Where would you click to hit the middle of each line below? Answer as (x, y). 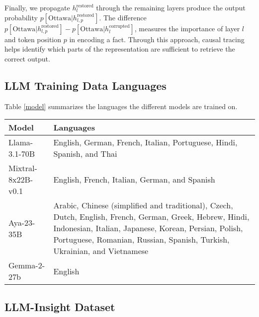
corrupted (119, 26)
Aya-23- (22, 222)
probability (21, 17)
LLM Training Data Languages (86, 85)
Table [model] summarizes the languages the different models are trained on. (121, 106)
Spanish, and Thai (85, 154)
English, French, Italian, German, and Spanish (134, 180)
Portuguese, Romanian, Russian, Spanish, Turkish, (141, 240)
